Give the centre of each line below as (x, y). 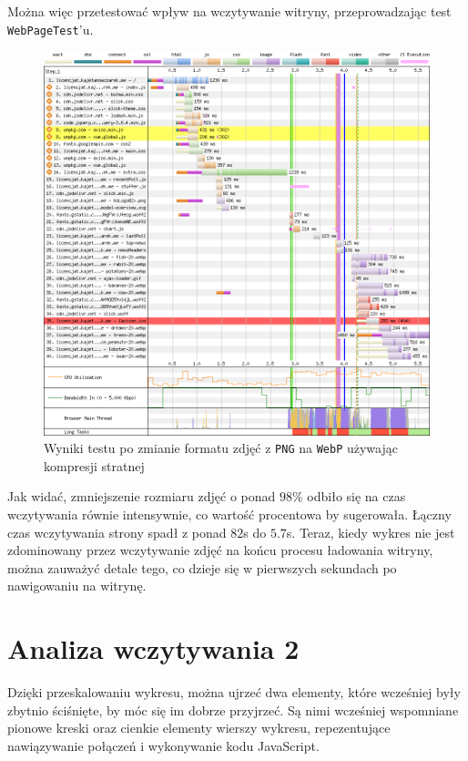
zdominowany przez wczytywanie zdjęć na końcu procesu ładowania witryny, (220, 550)
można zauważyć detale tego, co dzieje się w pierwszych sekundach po (202, 567)
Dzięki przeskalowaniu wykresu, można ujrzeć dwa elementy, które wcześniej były (234, 692)
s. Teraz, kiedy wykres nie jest (371, 532)
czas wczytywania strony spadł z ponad (117, 532)
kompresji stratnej (94, 465)
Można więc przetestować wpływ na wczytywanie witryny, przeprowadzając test (229, 11)
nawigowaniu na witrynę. (77, 586)
